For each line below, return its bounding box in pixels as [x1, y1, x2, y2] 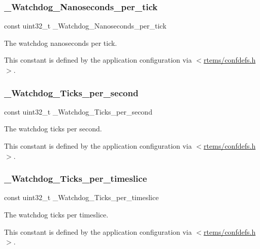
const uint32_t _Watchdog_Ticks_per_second [4, 106, 152, 117]
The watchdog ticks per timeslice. [4, 209, 109, 219]
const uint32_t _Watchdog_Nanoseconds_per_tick [4, 20, 167, 31]
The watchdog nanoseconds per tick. [4, 37, 117, 48]
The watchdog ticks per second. [4, 123, 102, 134]
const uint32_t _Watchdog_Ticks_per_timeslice [4, 192, 159, 203]
